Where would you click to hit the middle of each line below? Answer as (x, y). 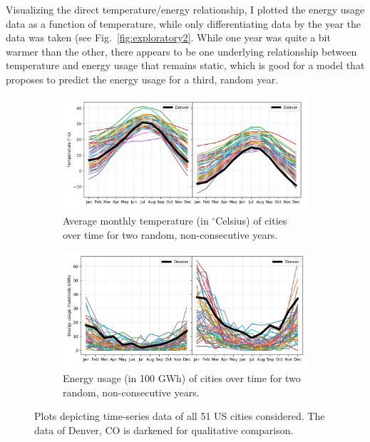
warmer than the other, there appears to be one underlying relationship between (181, 51)
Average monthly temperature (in (136, 221)
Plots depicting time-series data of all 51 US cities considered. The (180, 416)
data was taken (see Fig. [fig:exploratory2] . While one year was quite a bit (168, 37)
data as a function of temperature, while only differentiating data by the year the (184, 23)
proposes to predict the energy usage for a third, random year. (142, 79)
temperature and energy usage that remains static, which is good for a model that (185, 65)
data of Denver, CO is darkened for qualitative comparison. (164, 430)
